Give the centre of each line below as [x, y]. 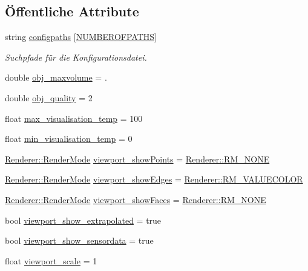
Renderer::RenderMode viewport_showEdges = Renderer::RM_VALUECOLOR [154, 179]
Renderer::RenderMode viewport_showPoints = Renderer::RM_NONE [137, 159]
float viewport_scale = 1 [51, 260]
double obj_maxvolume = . [56, 77]
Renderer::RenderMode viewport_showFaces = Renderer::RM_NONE [136, 199]
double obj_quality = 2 [49, 97]
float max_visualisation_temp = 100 [74, 118]
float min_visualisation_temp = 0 [69, 139]
